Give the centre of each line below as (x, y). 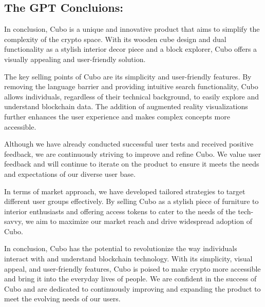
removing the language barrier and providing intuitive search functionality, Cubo (131, 86)
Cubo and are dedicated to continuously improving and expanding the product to (132, 288)
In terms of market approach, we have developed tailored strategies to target (125, 191)
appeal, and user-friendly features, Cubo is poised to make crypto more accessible (132, 268)
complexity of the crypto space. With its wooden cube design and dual (115, 39)
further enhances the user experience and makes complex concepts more (117, 116)
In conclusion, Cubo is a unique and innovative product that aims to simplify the (132, 29)
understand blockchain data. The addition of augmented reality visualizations (126, 106)
